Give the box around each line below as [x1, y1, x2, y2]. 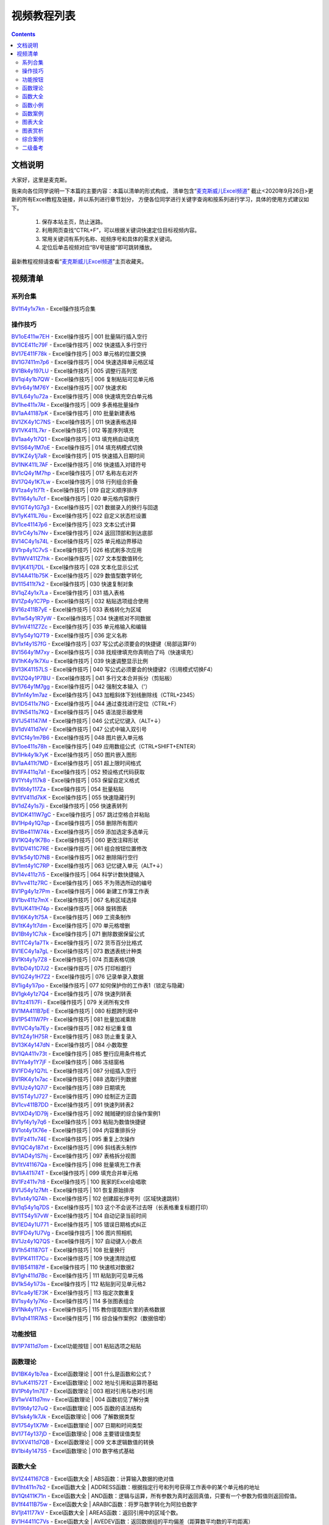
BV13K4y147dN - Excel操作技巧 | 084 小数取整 [11, 1041, 128, 1049]
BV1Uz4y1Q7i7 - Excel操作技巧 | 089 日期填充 [11, 1084, 126, 1091]
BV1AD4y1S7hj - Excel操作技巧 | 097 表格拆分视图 [11, 1152, 136, 1160]
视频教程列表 [11, 9, 76, 23]
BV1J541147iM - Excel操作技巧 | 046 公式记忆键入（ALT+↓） [11, 717, 164, 724]
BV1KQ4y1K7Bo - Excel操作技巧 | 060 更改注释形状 [11, 836, 140, 844]
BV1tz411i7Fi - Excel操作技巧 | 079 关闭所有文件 [11, 999, 130, 1006]
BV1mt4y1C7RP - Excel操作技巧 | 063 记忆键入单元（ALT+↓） [11, 862, 166, 869]
